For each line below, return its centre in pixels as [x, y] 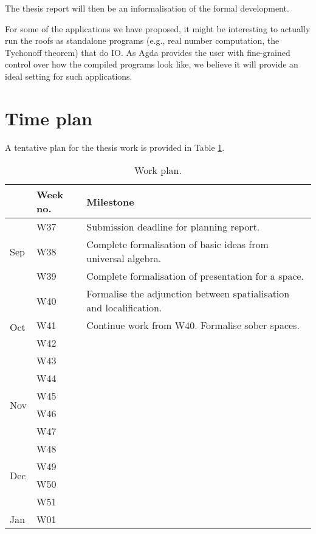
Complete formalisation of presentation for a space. [195, 276]
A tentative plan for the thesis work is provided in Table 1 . [115, 147]
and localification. [124, 308]
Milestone [110, 201]
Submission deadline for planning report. [173, 227]
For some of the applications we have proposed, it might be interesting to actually [158, 28]
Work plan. [158, 170]
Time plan [49, 118]
